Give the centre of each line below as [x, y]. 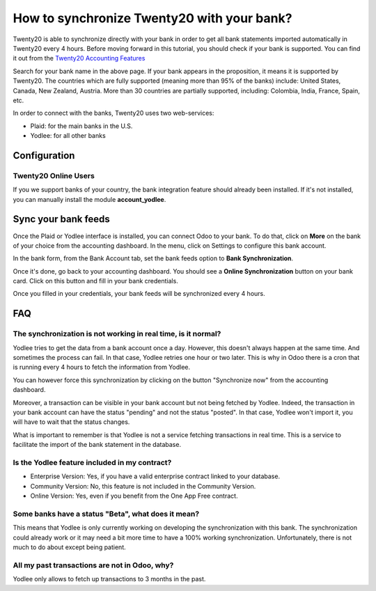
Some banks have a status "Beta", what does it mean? [106, 514]
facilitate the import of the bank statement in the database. [97, 445]
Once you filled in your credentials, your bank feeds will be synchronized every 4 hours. [139, 294]
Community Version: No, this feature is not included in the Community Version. [143, 486]
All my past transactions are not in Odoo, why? [93, 565]
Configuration [44, 156]
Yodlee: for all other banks [68, 136]
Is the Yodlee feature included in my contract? [92, 462]
